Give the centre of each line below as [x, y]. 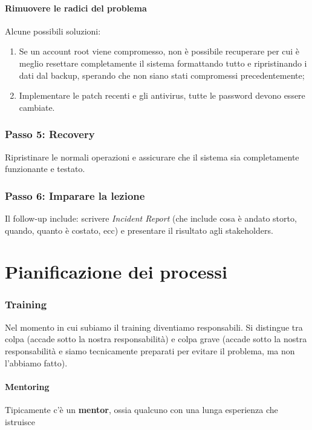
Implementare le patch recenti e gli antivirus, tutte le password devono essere [162, 95]
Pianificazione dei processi [116, 272]
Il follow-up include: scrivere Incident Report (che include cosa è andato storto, [151, 218]
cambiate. [37, 107]
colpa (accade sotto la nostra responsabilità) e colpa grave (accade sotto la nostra [156, 339]
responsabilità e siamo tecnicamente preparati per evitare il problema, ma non [150, 350]
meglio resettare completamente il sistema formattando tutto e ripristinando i [163, 63]
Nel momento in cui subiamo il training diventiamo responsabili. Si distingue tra [154, 327]
